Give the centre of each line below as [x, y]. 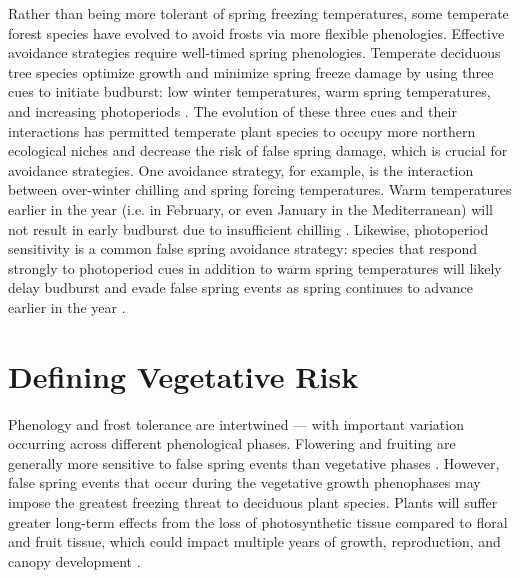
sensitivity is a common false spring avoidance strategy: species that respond [242, 248]
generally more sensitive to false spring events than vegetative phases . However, [254, 462]
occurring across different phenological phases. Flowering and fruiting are [232, 443]
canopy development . [74, 560]
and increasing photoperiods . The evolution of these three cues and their [232, 110]
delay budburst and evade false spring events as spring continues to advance [240, 287]
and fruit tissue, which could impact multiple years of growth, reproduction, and [254, 541]
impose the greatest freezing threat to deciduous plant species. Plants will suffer [253, 502]
